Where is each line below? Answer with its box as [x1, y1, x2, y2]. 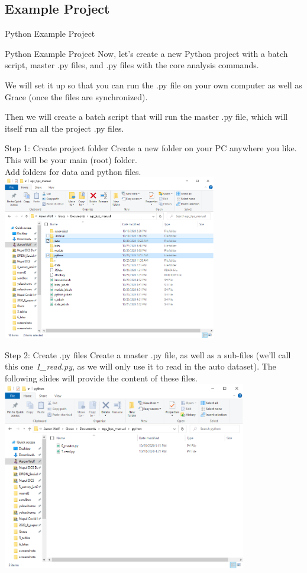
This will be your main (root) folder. [5, 153, 137, 165]
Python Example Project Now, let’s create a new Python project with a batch [5, 47, 288, 59]
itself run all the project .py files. [5, 122, 124, 134]
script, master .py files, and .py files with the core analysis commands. [5, 59, 259, 71]
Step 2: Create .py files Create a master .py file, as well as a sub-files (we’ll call [5, 348, 291, 361]
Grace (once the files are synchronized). [5, 90, 148, 103]
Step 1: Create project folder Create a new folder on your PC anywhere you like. [5, 142, 297, 154]
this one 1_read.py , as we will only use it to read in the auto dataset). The [5, 360, 276, 373]
